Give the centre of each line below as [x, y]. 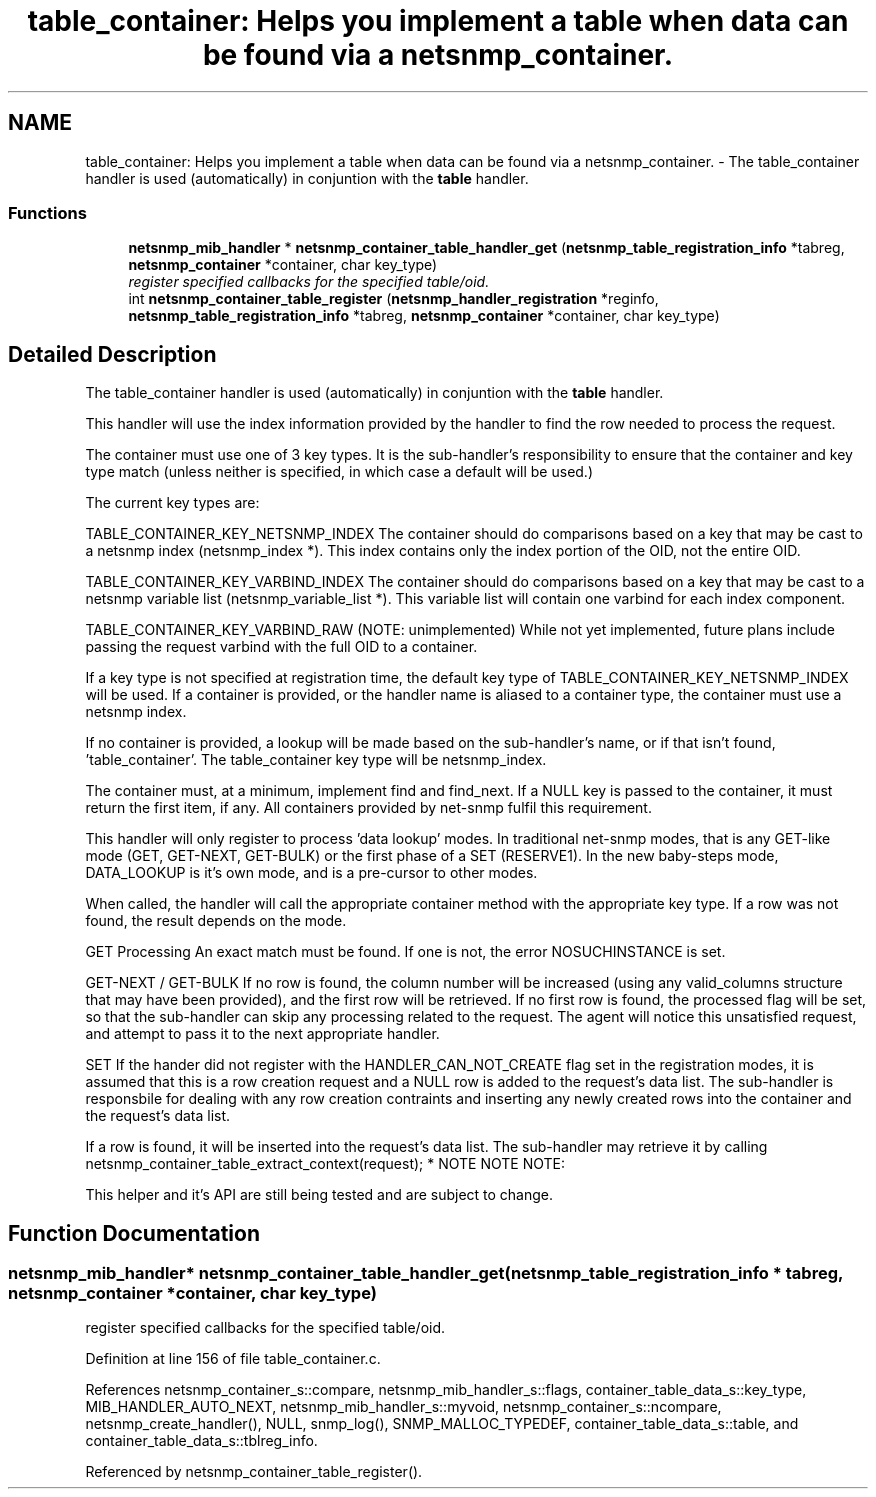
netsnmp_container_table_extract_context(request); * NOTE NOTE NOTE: [325, 1164]
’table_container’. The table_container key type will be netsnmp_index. [316, 760]
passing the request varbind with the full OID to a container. [281, 647]
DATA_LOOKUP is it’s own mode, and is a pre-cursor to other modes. [311, 873]
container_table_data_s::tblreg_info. [201, 1441]
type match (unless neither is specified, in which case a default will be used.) [339, 472]
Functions [47, 212]
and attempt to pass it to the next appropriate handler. [262, 1034]
